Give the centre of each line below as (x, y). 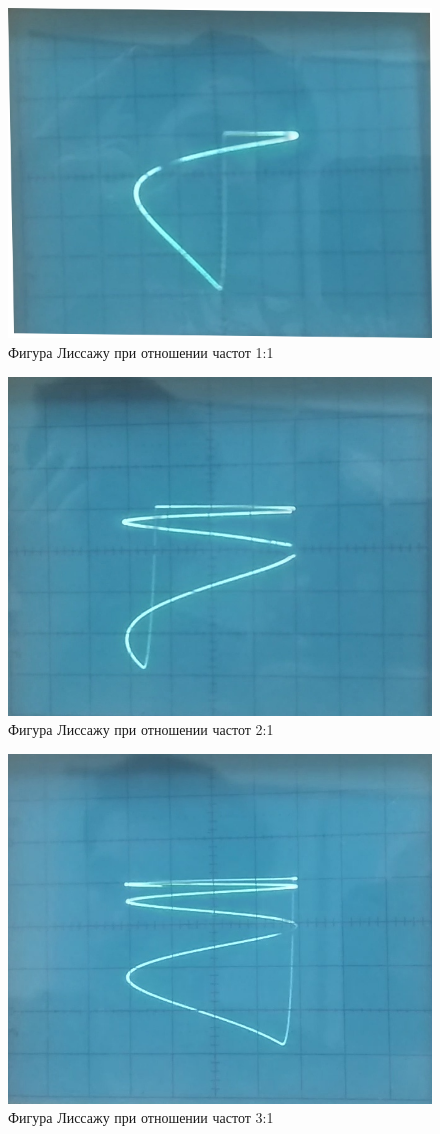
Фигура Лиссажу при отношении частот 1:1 (141, 352)
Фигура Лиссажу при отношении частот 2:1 (141, 729)
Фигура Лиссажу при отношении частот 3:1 (141, 1117)
